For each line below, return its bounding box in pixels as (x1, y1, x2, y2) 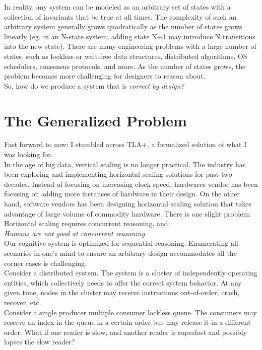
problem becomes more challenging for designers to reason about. (4, 71, 206, 81)
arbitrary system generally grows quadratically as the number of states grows (4, 21, 242, 32)
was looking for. (4, 149, 53, 160)
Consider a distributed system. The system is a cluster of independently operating (4, 267, 257, 278)
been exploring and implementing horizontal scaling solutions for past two (4, 169, 232, 179)
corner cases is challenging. (4, 257, 87, 268)
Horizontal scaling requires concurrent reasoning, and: (4, 218, 170, 229)
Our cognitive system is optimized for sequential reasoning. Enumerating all (4, 238, 238, 248)
